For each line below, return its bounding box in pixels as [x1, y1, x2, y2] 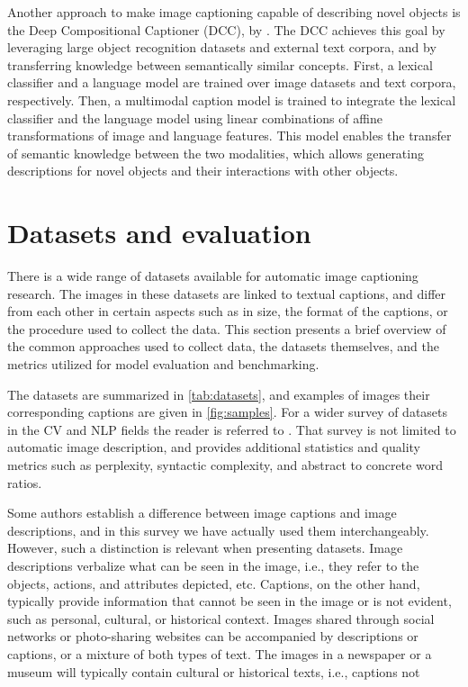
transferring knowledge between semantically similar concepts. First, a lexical [7, 55, 433, 74]
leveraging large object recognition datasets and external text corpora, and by [7, 38, 436, 57]
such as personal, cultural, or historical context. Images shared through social [7, 609, 435, 628]
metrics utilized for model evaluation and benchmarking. [7, 355, 319, 374]
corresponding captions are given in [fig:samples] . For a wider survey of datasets [7, 402, 448, 421]
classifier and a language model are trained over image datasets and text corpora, [7, 73, 456, 92]
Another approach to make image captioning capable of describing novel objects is [7, 3, 461, 21]
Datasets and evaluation [7, 214, 311, 251]
